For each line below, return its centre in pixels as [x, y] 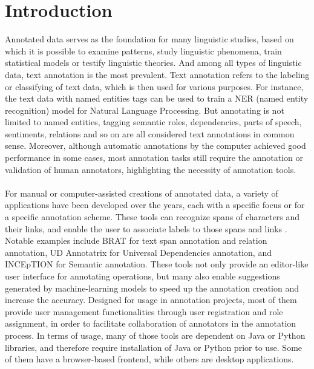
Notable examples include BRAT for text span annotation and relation [136, 240]
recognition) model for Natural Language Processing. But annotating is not [145, 110]
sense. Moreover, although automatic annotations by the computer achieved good [155, 145]
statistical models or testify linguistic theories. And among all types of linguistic [153, 63]
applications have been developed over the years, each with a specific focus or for [155, 205]
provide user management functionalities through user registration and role [144, 311]
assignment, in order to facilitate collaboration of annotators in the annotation [151, 323]
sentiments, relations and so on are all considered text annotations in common [150, 133]
